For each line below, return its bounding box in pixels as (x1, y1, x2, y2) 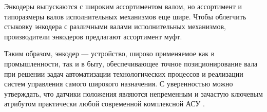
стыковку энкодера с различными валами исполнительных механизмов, (4, 21, 226, 32)
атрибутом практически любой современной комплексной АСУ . (4, 98, 205, 109)
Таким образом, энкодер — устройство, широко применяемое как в (4, 48, 215, 59)
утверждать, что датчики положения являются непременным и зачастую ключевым (4, 88, 263, 99)
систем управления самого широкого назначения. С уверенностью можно (4, 78, 233, 89)
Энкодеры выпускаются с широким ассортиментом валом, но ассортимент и (4, 1, 242, 11)
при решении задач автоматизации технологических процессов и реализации (4, 68, 243, 79)
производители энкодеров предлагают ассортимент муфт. (4, 31, 182, 41)
